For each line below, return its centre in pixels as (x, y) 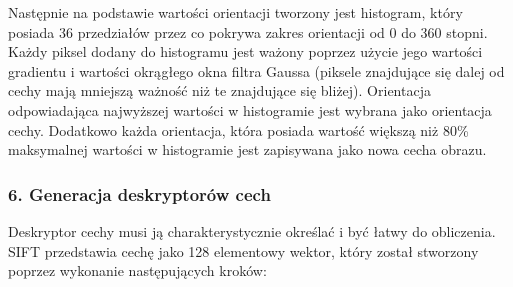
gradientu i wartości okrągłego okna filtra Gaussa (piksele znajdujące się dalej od (256, 70)
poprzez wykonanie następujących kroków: (137, 270)
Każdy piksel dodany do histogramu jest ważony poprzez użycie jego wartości (245, 51)
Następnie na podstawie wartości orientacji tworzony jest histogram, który (235, 12)
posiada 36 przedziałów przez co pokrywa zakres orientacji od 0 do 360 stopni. (248, 31)
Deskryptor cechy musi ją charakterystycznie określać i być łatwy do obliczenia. (252, 230)
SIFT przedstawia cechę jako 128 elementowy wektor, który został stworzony (243, 250)
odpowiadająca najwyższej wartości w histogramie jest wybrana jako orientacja (250, 109)
